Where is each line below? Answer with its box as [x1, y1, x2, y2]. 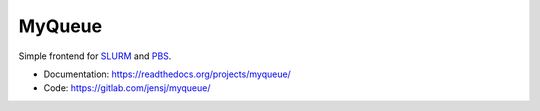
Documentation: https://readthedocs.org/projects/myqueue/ [43, 68, 292, 80]
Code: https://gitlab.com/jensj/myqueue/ [43, 82, 211, 94]
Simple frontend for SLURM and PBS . [18, 50, 172, 62]
